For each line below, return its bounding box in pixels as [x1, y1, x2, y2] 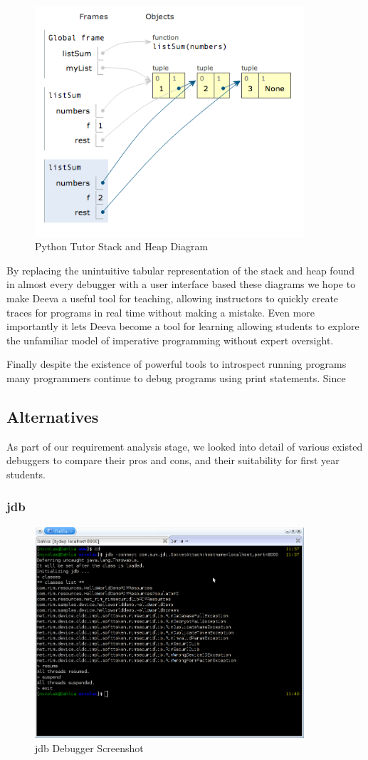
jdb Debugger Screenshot [35, 740, 144, 755]
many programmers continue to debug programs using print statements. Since [6, 371, 346, 386]
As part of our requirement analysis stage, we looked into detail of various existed [6, 438, 363, 453]
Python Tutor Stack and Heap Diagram [35, 239, 209, 254]
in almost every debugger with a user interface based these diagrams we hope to [6, 277, 356, 292]
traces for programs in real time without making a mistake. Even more [6, 304, 315, 319]
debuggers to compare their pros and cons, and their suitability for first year [6, 453, 340, 468]
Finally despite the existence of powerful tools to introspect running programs [6, 356, 347, 371]
